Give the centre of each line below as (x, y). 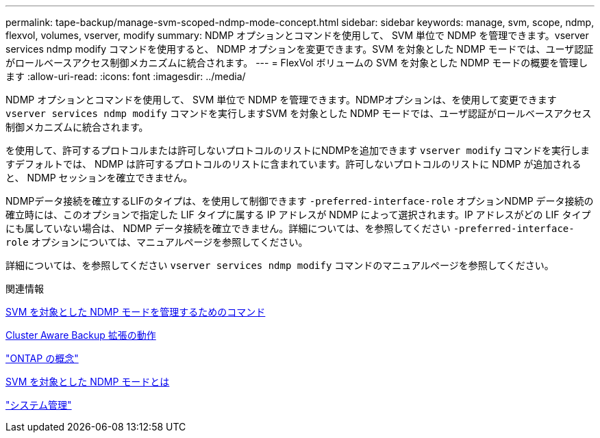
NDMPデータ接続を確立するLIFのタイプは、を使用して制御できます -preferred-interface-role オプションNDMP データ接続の (300, 201)
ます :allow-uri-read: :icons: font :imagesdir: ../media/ (126, 76)
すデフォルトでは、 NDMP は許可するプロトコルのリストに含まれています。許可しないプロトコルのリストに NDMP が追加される (293, 164)
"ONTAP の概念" (42, 358)
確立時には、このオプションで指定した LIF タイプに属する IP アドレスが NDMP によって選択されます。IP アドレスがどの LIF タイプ (298, 215)
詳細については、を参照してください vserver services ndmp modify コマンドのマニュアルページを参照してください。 (280, 265)
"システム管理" (39, 405)
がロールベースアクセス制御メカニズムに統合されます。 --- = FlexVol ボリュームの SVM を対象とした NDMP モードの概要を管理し (297, 63)
